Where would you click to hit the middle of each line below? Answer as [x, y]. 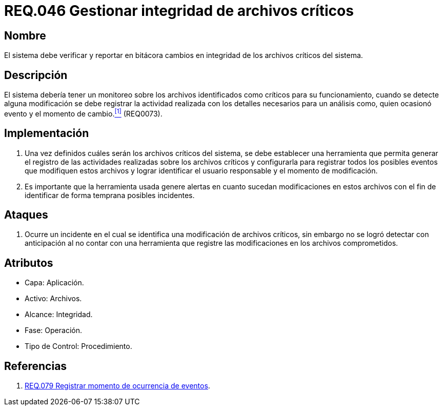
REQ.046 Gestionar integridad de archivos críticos [179, 11]
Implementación [47, 133]
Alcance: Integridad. [59, 315]
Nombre [25, 35]
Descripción [36, 75]
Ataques [26, 214]
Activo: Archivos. [53, 299]
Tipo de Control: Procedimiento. [78, 346]
